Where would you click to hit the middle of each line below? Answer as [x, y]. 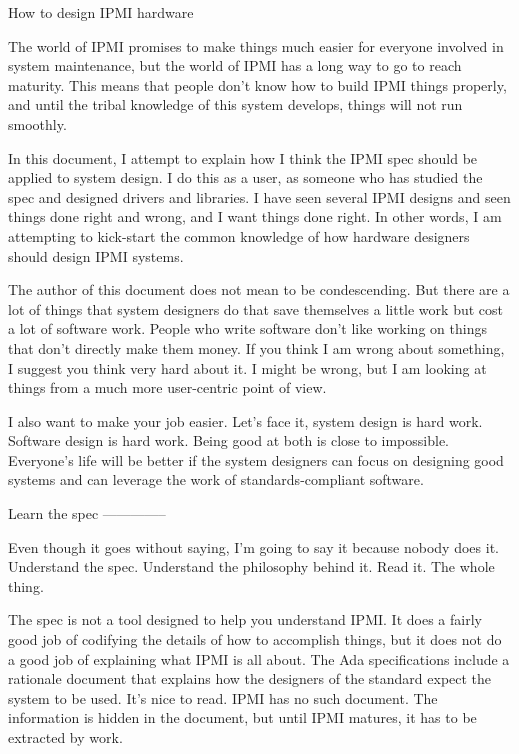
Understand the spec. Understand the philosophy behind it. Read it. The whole [251, 566]
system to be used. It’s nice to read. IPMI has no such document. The [223, 697]
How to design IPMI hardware [101, 12]
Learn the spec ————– [87, 513]
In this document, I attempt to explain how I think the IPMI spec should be [243, 157]
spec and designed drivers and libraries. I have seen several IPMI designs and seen [259, 196]
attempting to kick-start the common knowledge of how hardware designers [239, 235]
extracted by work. [65, 737]
